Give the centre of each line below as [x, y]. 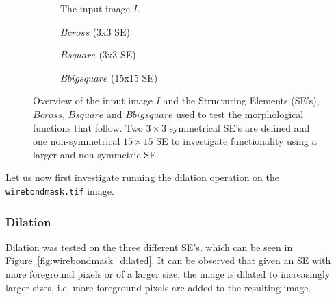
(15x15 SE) [134, 77]
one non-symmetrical [77, 141]
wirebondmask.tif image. [60, 190]
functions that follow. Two [88, 127]
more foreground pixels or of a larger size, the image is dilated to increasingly [168, 274]
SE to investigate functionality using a [236, 141]
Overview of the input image [93, 100]
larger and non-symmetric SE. [96, 154]
